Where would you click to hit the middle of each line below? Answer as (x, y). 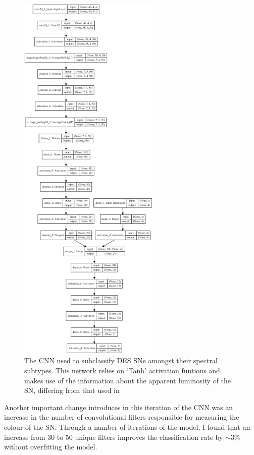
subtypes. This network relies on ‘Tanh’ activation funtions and (122, 370)
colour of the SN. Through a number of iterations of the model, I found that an (127, 426)
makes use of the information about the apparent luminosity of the (128, 380)
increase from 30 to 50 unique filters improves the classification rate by (114, 437)
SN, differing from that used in (72, 390)
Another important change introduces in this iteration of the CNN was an (119, 407)
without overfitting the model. (51, 447)
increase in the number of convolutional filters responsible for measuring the (122, 417)
